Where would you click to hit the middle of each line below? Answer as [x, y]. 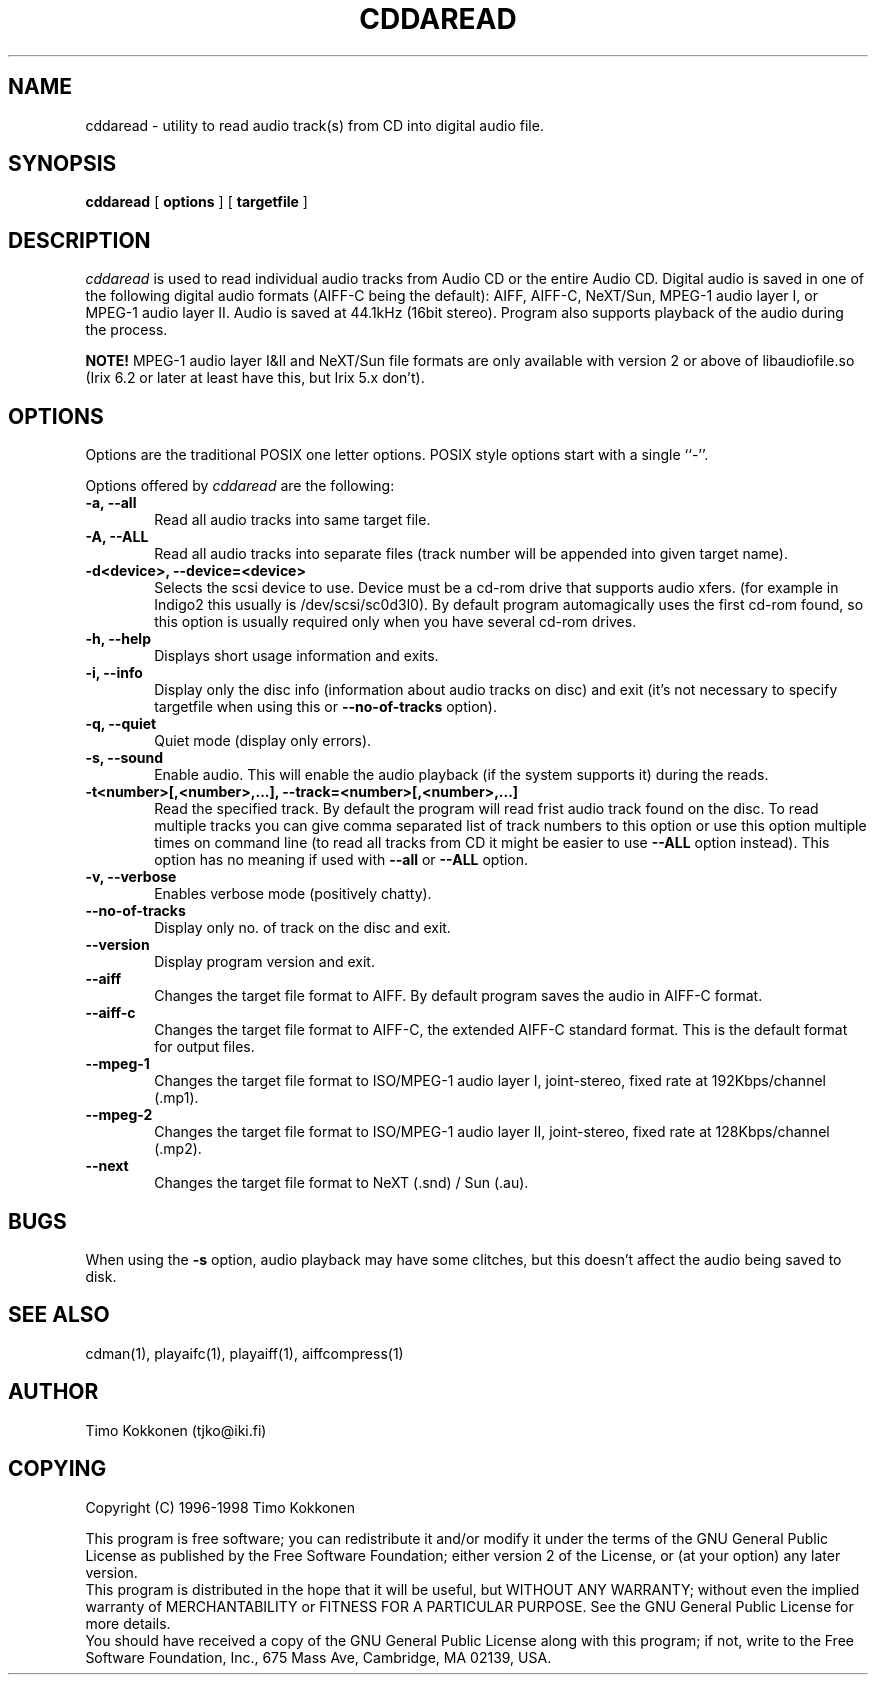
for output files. [204, 1047]
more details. [128, 1623]
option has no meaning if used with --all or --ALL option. [341, 860]
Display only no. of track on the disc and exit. [302, 928]
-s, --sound [124, 758]
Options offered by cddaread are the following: [240, 486]
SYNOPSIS [62, 164]
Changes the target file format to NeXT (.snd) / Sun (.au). [341, 1183]
